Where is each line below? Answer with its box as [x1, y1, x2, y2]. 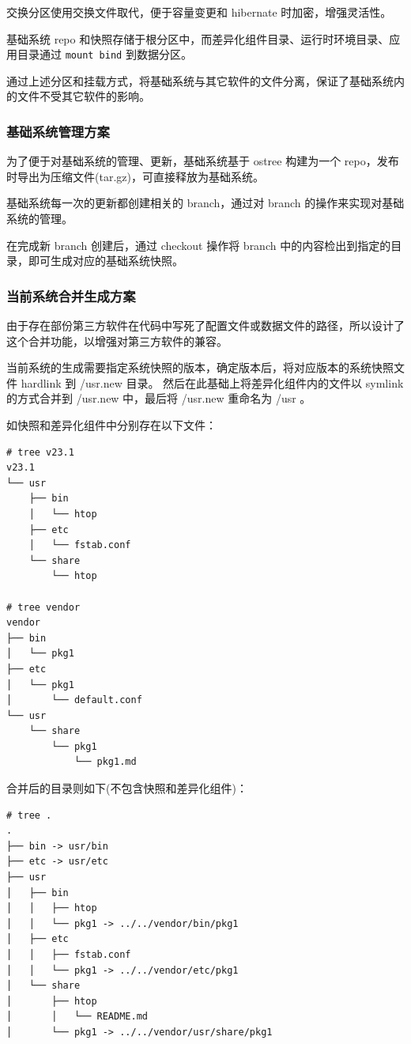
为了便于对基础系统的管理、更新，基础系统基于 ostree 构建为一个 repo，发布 [6, 153, 399, 169]
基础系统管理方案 [6, 121, 110, 141]
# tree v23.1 [6, 446, 74, 458]
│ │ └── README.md [6, 1011, 148, 1023]
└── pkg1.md [74, 756, 137, 768]
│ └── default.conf [6, 694, 142, 706]
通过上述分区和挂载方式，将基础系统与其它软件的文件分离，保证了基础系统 [6, 72, 394, 89]
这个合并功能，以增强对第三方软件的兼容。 [6, 332, 228, 349]
